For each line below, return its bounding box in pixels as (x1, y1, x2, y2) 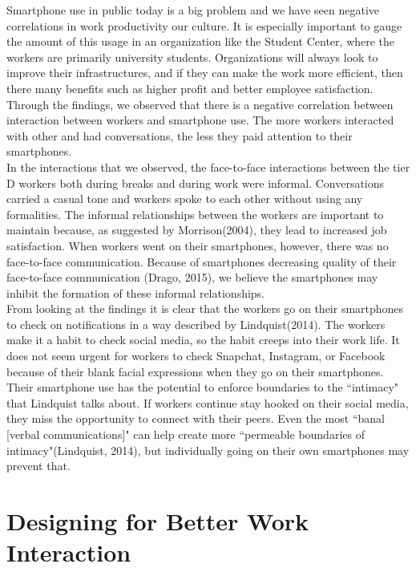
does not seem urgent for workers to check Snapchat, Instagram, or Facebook (6, 347, 386, 364)
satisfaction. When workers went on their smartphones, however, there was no (6, 237, 389, 254)
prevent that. (6, 457, 71, 474)
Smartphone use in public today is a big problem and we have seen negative (6, 2, 380, 18)
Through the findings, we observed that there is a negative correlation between (6, 95, 394, 112)
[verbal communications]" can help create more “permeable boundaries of (6, 426, 365, 443)
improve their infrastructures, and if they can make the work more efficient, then (6, 64, 403, 81)
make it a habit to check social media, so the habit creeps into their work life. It (6, 331, 400, 348)
